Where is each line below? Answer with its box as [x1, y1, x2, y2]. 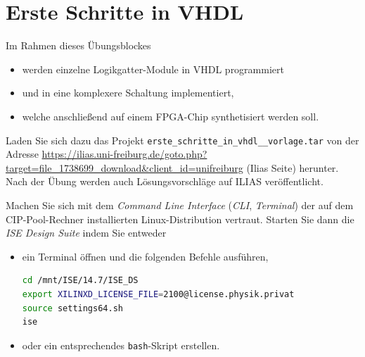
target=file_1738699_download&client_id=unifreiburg [6, 160, 243, 175]
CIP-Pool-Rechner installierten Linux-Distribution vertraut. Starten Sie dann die [6, 211, 354, 226]
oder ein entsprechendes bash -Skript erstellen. [22, 337, 220, 352]
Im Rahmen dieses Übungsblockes [6, 38, 151, 53]
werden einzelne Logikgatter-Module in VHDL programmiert [22, 61, 284, 76]
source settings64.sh [22, 303, 123, 313]
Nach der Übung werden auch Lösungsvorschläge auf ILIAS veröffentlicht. [6, 174, 324, 189]
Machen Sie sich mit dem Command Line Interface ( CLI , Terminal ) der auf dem [6, 197, 354, 212]
